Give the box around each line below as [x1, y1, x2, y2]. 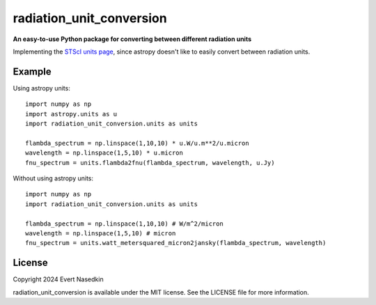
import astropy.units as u [25, 110, 118, 118]
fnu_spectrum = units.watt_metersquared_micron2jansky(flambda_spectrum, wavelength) [25, 239, 327, 247]
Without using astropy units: [13, 174, 94, 182]
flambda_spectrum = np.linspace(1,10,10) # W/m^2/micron [25, 219, 224, 228]
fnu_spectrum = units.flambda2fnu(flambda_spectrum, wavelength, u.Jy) [25, 159, 275, 166]
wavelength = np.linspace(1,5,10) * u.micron [25, 149, 184, 157]
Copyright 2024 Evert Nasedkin [13, 275, 104, 283]
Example [13, 65, 52, 77]
